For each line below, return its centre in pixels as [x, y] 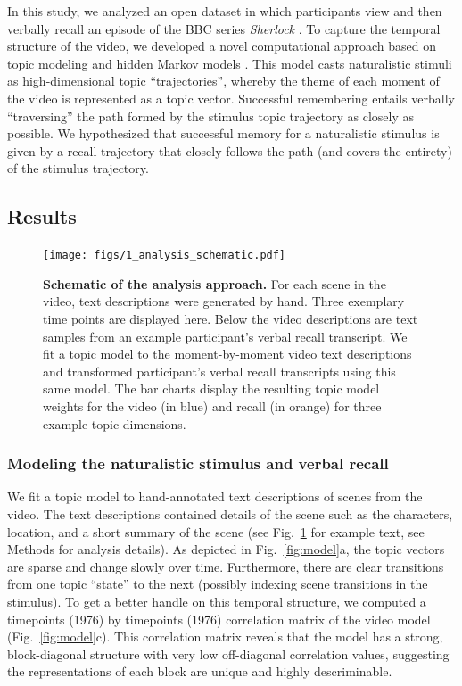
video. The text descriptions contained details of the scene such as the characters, [230, 513]
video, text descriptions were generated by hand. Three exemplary [224, 301]
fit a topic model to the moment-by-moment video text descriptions [227, 354]
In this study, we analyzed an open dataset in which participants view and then [225, 11]
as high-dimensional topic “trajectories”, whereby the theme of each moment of [223, 81]
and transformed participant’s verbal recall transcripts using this [219, 371]
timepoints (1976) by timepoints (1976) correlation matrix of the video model [219, 619]
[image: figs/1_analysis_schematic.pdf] [165, 256]
